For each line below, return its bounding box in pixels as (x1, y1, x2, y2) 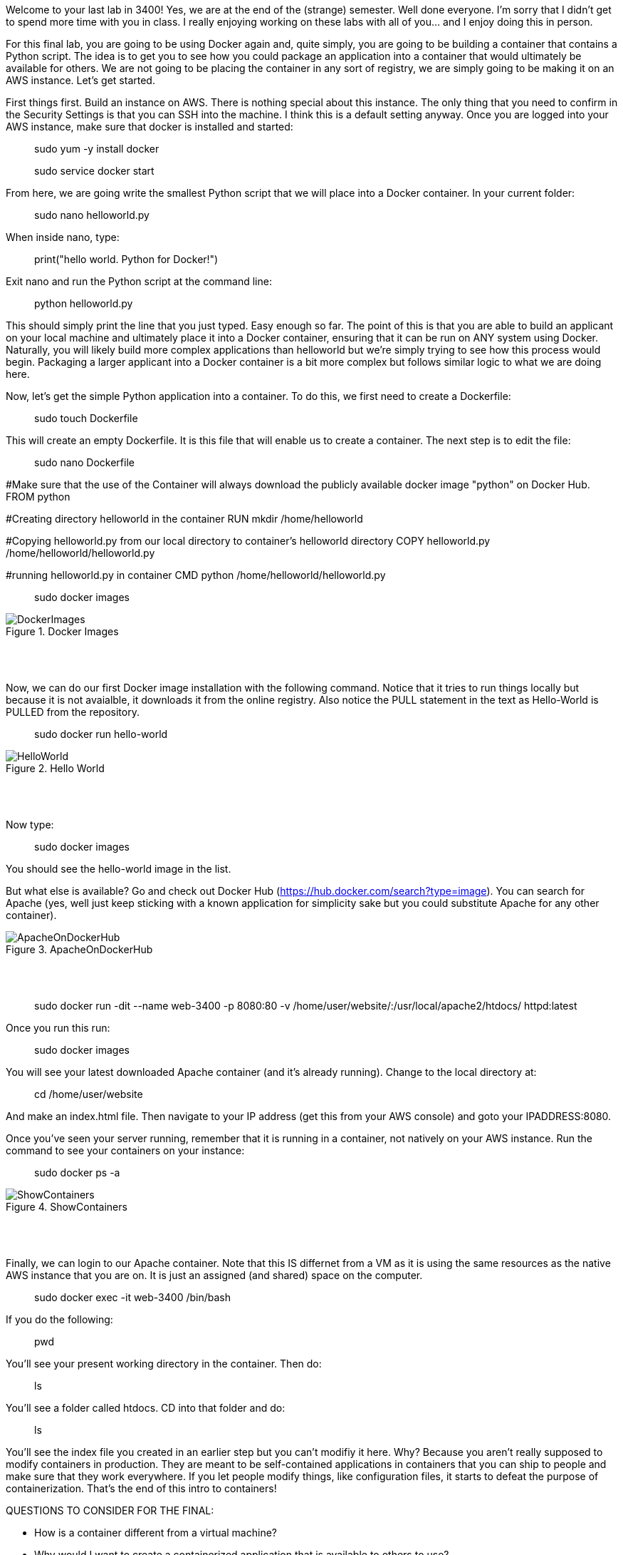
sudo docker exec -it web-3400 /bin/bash (34, 1291, 231, 1303)
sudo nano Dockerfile (34, 456, 135, 468)
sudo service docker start (34, 165, 155, 177)
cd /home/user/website (34, 1088, 143, 1100)
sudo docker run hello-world (34, 728, 168, 740)
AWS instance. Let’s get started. (6, 74, 155, 86)
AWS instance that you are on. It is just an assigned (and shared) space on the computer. (6, 1269, 423, 1281)
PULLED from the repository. (6, 706, 140, 718)
